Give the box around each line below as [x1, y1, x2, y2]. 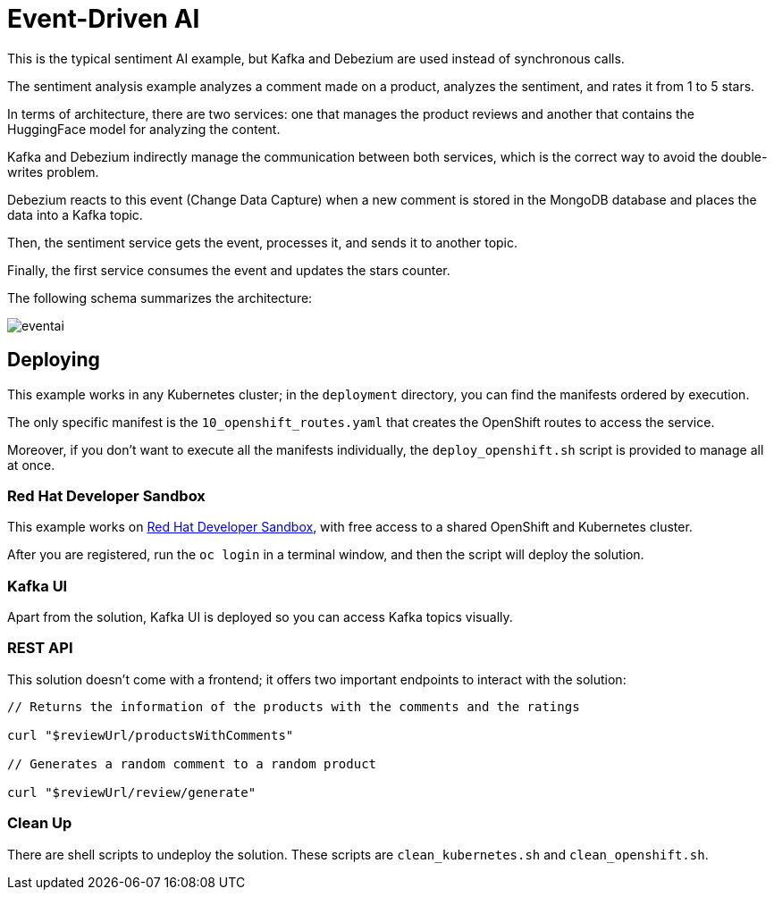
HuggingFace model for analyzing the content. [7, 121, 281, 137]
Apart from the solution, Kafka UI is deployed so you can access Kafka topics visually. [7, 609, 513, 625]
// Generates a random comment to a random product [7, 756, 377, 771]
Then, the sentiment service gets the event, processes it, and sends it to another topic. [7, 234, 518, 250]
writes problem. [7, 163, 99, 180]
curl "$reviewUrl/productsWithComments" [7, 727, 294, 742]
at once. [7, 457, 55, 473]
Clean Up [7, 814, 72, 833]
